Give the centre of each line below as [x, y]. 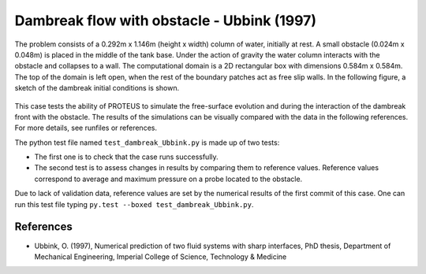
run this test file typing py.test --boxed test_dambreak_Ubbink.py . [134, 204]
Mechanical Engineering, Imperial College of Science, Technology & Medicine [161, 257]
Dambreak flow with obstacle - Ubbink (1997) [166, 20]
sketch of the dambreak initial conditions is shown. [97, 88]
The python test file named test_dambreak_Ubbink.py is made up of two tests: [147, 143]
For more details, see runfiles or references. [86, 128]
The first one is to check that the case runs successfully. [126, 157]
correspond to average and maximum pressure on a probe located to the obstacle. [168, 179]
